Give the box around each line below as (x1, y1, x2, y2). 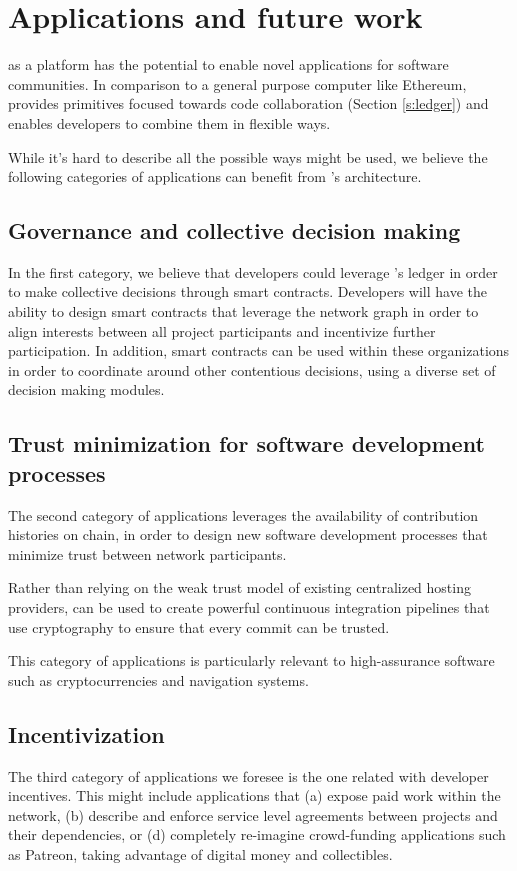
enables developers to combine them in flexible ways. (8, 112, 331, 133)
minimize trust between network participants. (8, 543, 287, 564)
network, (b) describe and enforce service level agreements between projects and (8, 804, 498, 825)
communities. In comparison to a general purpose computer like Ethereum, (8, 73, 467, 94)
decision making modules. (8, 379, 165, 400)
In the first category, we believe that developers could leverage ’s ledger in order (8, 261, 498, 282)
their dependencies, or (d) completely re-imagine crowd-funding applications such (8, 824, 506, 845)
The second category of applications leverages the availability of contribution (8, 504, 479, 525)
